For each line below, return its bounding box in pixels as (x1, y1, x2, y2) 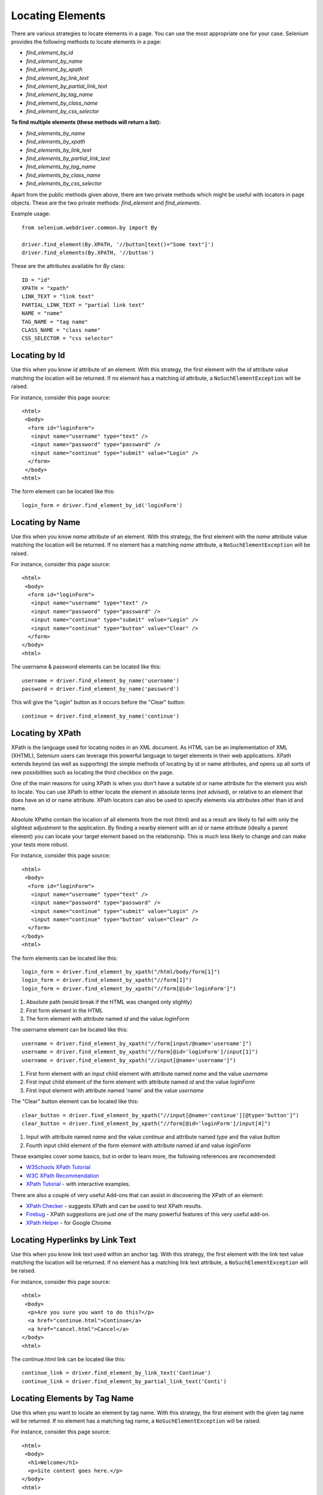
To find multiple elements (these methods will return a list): (11, 118, 161, 126)
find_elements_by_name (26, 129, 86, 137)
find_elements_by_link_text (26, 147, 92, 154)
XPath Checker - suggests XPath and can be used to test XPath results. (26, 1203, 203, 1210)
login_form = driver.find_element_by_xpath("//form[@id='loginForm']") (22, 985, 236, 992)
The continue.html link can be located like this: (11, 1356, 126, 1363)
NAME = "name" (22, 310, 63, 317)
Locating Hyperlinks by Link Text (11, 1235, 136, 1245)
